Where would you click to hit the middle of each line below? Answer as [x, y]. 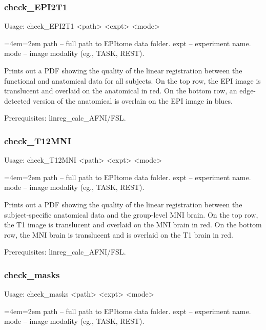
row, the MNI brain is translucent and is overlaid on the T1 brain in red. [119, 234]
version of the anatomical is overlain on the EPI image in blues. [132, 100]
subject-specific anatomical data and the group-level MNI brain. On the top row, [131, 214]
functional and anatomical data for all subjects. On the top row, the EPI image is [132, 80]
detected [17, 100]
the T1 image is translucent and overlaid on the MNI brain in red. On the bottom [133, 225]
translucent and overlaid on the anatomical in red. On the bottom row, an [121, 91]
